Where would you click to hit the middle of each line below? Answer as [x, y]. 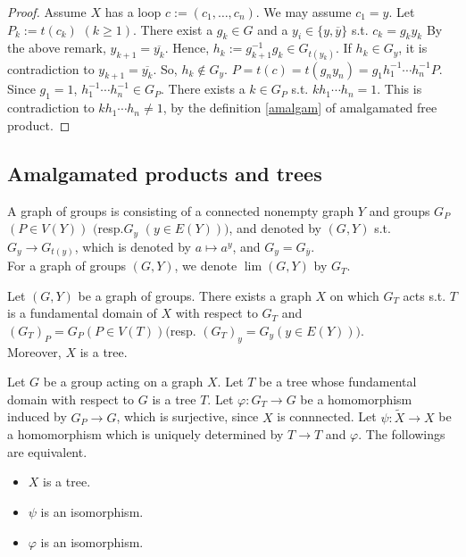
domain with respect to [71, 399]
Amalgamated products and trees [165, 173]
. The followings [402, 434]
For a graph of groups [67, 266]
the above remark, [57, 48]
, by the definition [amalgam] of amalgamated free [300, 108]
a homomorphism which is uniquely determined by [146, 434]
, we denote [206, 266]
